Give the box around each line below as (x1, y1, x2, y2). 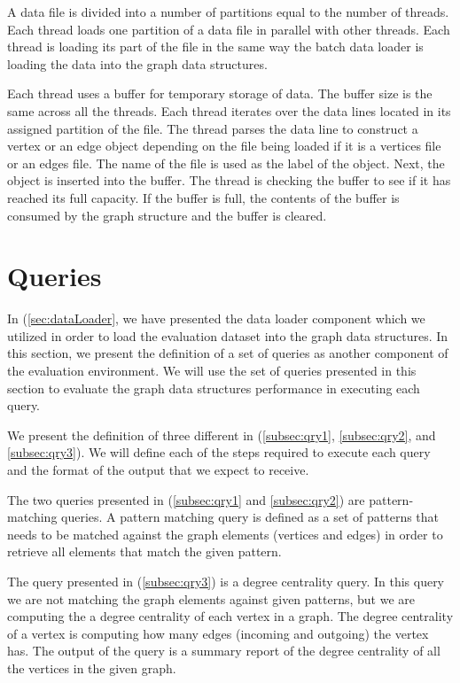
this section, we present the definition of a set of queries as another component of (7, 344, 448, 362)
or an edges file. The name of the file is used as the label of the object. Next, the (7, 153, 445, 172)
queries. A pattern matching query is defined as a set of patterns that (61, 508, 440, 526)
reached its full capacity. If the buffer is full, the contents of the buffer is (7, 188, 400, 206)
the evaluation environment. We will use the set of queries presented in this (7, 361, 417, 380)
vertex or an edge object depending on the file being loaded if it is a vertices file (7, 136, 441, 155)
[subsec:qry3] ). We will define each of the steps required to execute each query (7, 443, 431, 462)
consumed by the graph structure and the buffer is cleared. (7, 206, 327, 224)
